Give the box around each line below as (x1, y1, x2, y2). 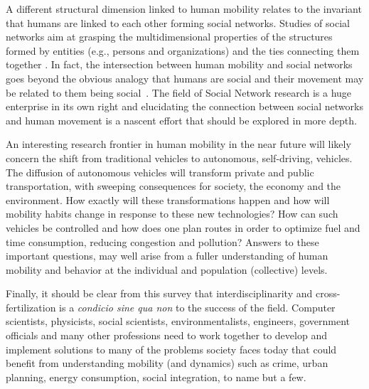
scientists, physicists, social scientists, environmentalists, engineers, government (6, 314, 351, 329)
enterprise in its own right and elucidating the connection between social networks (6, 99, 363, 114)
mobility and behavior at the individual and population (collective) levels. (6, 262, 328, 277)
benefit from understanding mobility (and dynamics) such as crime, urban (6, 356, 328, 371)
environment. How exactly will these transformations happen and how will (6, 192, 330, 207)
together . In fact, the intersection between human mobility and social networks (6, 57, 353, 72)
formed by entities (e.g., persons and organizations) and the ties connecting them (6, 43, 360, 58)
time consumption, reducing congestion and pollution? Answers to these (6, 234, 319, 249)
